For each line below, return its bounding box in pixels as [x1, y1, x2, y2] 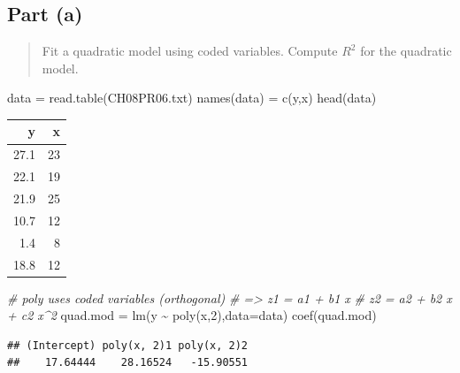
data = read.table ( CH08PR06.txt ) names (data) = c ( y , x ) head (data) [7, 88, 377, 107]
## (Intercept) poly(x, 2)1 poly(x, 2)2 [7, 339, 249, 352]
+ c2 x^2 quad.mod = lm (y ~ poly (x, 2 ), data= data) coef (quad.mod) [7, 306, 377, 324]
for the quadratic [360, 42, 452, 60]
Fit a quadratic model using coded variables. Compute [42, 42, 338, 60]
